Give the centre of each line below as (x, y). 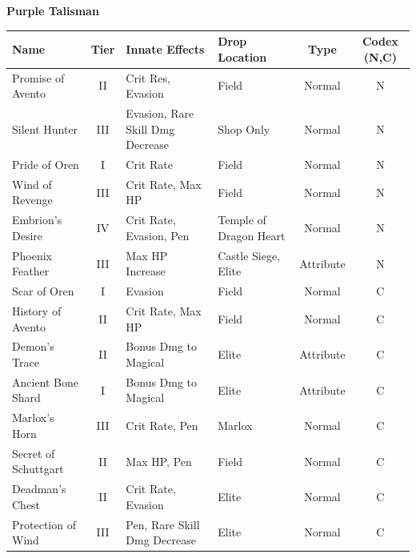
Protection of (44, 524)
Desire (28, 235)
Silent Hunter (45, 128)
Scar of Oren (43, 291)
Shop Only (244, 128)
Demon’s (33, 346)
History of (37, 311)
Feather (31, 271)
